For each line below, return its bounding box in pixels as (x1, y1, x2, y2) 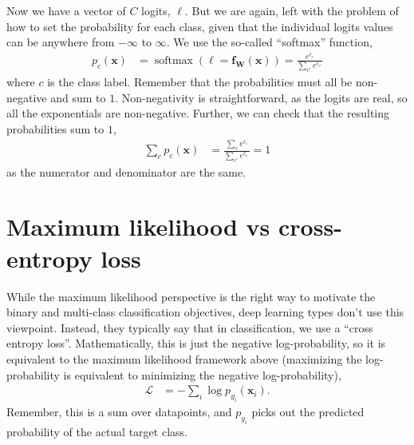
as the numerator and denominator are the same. (6, 163, 246, 180)
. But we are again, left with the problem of (184, 2, 399, 18)
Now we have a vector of (6, 2, 126, 18)
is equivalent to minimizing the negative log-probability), (63, 366, 341, 383)
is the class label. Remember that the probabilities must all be (47, 74, 353, 90)
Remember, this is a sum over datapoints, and (6, 403, 232, 419)
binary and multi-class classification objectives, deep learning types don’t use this (6, 304, 404, 320)
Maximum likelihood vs (6, 210, 270, 243)
